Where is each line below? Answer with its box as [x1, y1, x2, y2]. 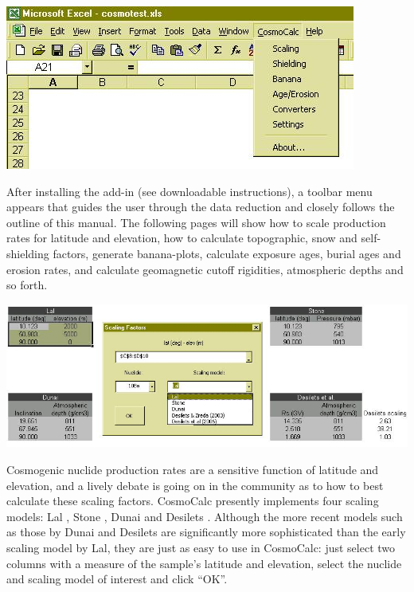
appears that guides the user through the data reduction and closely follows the [6, 198, 395, 215]
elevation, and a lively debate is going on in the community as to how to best [6, 476, 384, 493]
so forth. [6, 276, 48, 293]
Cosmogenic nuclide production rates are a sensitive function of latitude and [6, 461, 379, 478]
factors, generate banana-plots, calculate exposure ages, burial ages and [53, 245, 401, 261]
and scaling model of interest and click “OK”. [6, 570, 228, 587]
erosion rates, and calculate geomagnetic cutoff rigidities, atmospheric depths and [6, 261, 404, 277]
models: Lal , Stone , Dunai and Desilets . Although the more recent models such [6, 508, 403, 524]
